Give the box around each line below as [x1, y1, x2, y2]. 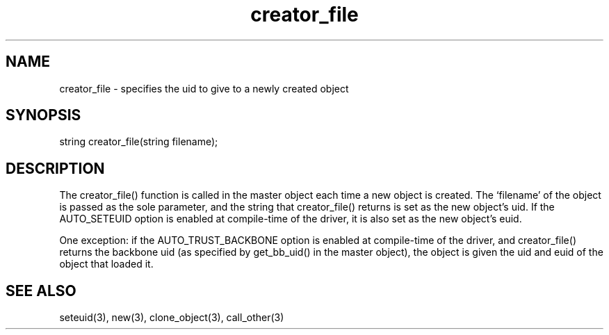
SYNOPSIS [6, 106, 81, 124]
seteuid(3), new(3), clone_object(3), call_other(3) [59, 311, 284, 324]
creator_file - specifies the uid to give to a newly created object [59, 82, 349, 95]
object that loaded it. [59, 258, 154, 270]
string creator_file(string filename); [59, 136, 218, 148]
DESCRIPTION [6, 159, 105, 177]
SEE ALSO [6, 281, 76, 300]
